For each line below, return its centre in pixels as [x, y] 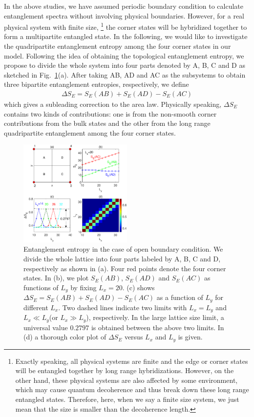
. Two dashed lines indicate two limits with [123, 307]
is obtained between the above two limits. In [158, 327]
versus [134, 337]
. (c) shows [138, 287]
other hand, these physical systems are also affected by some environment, [127, 380]
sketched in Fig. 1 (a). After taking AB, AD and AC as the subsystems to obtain [125, 74]
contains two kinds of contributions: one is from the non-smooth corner [110, 113]
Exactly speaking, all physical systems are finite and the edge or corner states [132, 361]
